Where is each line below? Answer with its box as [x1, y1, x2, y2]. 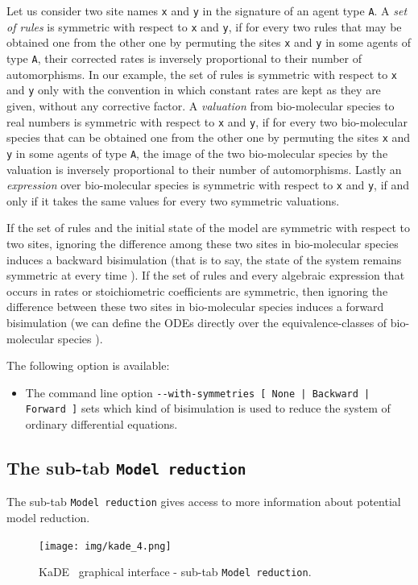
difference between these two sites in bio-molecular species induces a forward [6, 298, 384, 315]
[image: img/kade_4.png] [39, 540, 172, 552]
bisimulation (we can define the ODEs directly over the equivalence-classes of [6, 313, 387, 330]
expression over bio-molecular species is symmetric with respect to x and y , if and [6, 176, 410, 193]
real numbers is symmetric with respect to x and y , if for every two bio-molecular [6, 113, 408, 130]
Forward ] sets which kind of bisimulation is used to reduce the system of [25, 400, 391, 417]
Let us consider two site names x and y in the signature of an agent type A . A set [6, 2, 408, 19]
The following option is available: [6, 357, 170, 374]
